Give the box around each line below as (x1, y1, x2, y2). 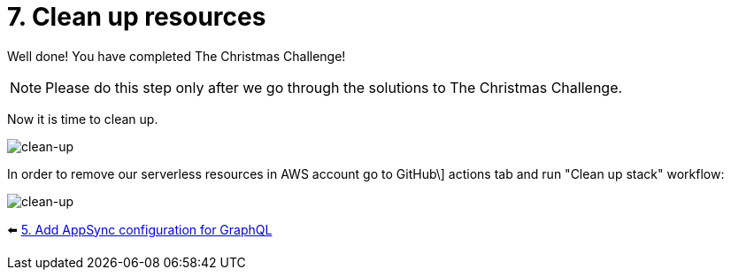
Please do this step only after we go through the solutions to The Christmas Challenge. (45, 78, 623, 96)
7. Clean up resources (7, 2, 266, 32)
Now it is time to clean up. (7, 111, 158, 127)
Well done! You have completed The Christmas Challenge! (7, 48, 346, 64)
